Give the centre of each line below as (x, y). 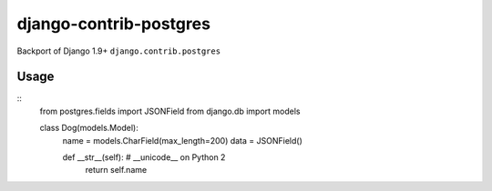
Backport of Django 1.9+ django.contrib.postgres (119, 51)
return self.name (116, 170)
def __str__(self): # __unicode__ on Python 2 (144, 157)
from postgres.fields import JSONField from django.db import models (170, 111)
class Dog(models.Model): (89, 128)
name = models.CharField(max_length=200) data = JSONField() (182, 140)
